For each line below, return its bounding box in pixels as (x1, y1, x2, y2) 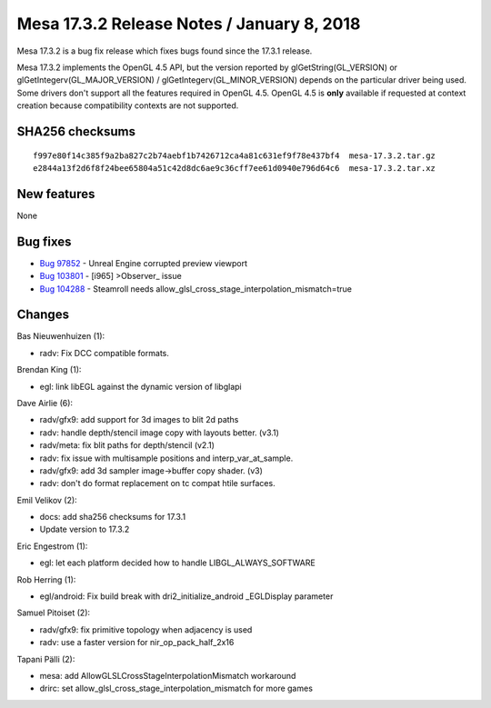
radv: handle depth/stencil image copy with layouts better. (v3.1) (39, 427, 279, 438)
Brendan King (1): (16, 364, 82, 375)
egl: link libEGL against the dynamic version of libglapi (39, 381, 242, 392)
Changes (16, 307, 70, 323)
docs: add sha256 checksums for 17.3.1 (39, 512, 186, 523)
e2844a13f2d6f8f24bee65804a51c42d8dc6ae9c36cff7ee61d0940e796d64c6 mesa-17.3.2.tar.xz (33, 163, 436, 173)
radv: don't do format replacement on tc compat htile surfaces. (39, 478, 276, 489)
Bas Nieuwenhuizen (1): (16, 331, 105, 342)
